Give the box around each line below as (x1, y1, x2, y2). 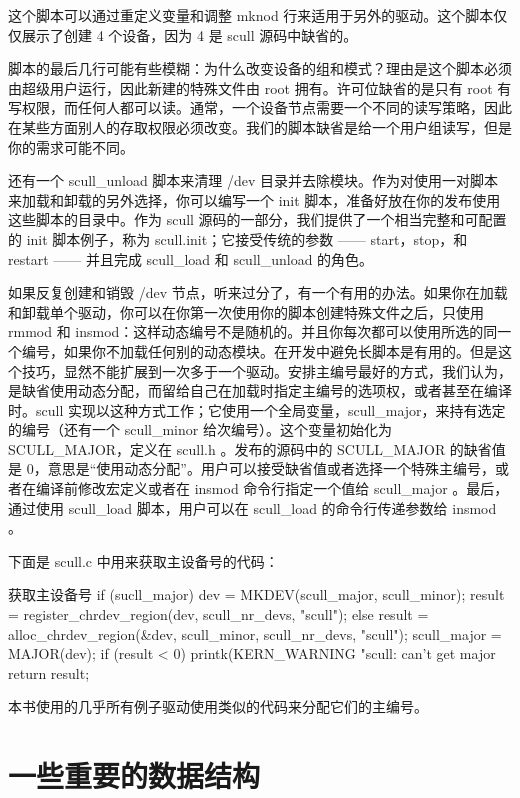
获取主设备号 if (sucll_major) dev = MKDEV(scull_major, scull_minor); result (8, 584, 505, 605)
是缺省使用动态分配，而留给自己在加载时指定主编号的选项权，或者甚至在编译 (8, 380, 512, 401)
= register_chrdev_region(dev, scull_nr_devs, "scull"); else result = (8, 604, 429, 625)
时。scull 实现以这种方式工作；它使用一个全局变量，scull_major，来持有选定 (8, 399, 506, 420)
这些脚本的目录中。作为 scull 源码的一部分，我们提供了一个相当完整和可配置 (8, 209, 507, 230)
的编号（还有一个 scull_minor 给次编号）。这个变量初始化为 (8, 419, 392, 440)
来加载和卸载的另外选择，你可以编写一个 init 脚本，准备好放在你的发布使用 (8, 189, 501, 210)
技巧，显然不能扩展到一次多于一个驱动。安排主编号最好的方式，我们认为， (21, 360, 512, 381)
